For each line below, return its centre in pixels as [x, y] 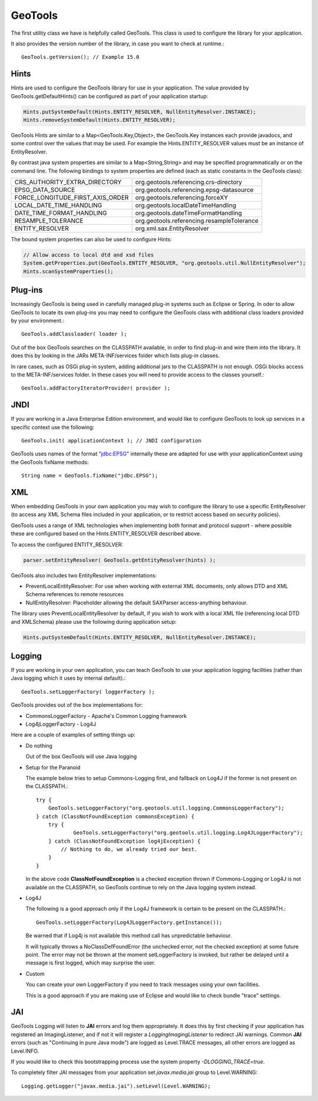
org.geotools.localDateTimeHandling [186, 205]
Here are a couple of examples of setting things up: [73, 735]
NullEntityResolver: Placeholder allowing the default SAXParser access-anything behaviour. [137, 603]
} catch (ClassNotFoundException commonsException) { [115, 816]
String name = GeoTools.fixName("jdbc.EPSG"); [90, 476]
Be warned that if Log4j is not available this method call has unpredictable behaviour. [129, 936]
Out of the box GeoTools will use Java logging [81, 757]
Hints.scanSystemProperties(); [69, 271]
